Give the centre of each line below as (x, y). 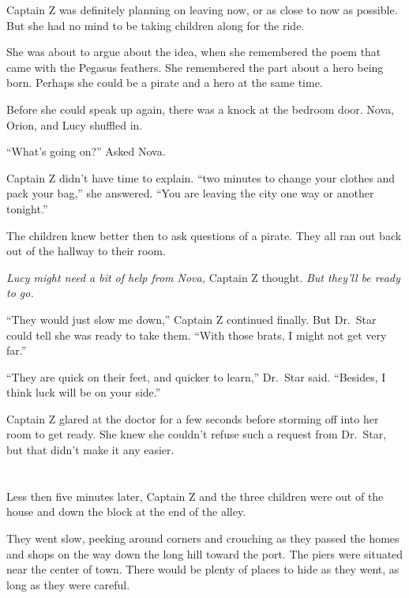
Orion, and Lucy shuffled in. (75, 124)
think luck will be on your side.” (84, 392)
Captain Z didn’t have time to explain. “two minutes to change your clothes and (201, 177)
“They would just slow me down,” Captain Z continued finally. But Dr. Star (191, 319)
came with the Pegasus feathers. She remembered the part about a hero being (195, 67)
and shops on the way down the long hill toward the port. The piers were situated (205, 553)
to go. (20, 293)
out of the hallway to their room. (86, 251)
